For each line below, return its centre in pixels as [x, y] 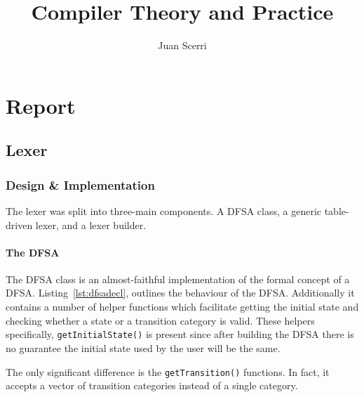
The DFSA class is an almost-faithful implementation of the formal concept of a [178, 279]
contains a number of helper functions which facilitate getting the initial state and [182, 307]
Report [41, 105]
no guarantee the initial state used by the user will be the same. [143, 347]
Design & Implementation [80, 184]
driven [19, 224]
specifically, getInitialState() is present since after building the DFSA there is [180, 334]
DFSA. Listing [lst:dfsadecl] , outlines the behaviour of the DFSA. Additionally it [180, 293]
